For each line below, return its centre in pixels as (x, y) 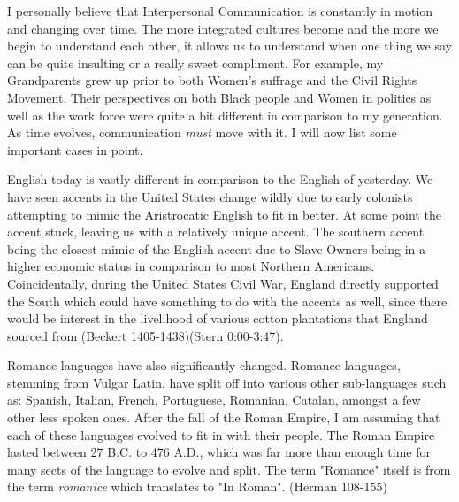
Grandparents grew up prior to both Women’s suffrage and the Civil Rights (212, 80)
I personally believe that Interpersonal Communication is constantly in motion (220, 11)
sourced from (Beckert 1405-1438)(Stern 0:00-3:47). (145, 335)
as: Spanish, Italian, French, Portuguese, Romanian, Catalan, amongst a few (214, 400)
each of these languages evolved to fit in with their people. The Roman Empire (221, 434)
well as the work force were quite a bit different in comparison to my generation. (225, 115)
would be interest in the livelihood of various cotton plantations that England (218, 318)
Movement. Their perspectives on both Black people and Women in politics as (219, 97)
